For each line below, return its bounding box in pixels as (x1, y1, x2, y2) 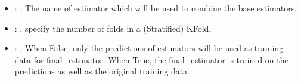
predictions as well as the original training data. (14, 65, 190, 77)
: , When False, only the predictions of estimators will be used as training (14, 42, 284, 54)
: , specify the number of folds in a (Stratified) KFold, (14, 21, 212, 34)
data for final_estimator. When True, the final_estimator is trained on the (14, 53, 288, 66)
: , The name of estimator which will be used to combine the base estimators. (14, 2, 297, 14)
